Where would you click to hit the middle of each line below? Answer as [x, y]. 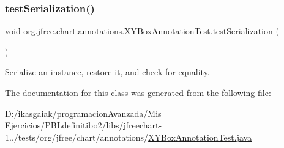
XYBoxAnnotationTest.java [200, 137]
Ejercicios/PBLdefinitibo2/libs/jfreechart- [84, 125]
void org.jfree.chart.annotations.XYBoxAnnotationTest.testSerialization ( [142, 31]
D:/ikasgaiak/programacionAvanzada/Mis [83, 113]
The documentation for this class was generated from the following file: [138, 92]
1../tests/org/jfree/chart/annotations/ [77, 137]
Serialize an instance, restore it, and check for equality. [107, 72]
